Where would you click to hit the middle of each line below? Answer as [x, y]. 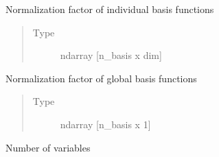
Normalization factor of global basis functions [101, 78]
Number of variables [48, 147]
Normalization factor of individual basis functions [110, 9]
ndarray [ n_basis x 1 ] [105, 124]
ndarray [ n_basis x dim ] [111, 55]
